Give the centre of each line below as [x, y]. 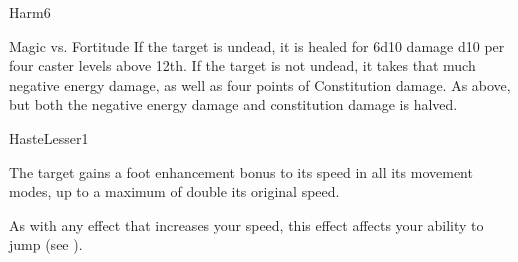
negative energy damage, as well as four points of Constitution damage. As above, [260, 84]
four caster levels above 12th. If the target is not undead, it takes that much [242, 65]
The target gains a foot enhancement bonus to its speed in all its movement [241, 171]
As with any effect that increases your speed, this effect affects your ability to [246, 224]
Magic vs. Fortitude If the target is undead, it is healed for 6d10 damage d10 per [257, 45]
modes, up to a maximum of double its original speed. [174, 191]
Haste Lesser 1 [49, 137]
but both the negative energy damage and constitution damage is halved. [233, 104]
